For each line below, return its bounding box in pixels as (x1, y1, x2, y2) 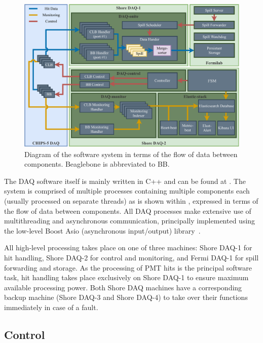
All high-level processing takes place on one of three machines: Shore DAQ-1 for (4, 242, 252, 253)
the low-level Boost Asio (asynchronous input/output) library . (4, 225, 201, 236)
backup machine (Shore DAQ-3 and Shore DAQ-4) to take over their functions (4, 292, 248, 302)
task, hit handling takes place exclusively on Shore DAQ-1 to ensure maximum (4, 272, 249, 283)
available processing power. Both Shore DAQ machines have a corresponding (4, 282, 242, 292)
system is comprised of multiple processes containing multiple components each (4, 185, 250, 196)
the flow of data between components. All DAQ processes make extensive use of (4, 205, 251, 216)
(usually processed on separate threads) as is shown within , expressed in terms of (4, 195, 258, 206)
